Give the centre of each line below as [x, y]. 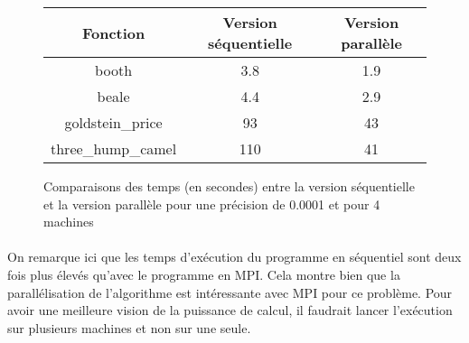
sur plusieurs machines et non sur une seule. [129, 327]
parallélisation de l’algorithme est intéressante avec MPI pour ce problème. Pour [230, 292]
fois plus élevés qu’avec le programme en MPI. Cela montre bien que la [204, 274]
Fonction [113, 32]
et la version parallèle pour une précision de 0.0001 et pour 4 [212, 204]
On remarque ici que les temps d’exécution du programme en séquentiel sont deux [234, 257]
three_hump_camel [114, 148]
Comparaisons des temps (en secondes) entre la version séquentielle [229, 186]
